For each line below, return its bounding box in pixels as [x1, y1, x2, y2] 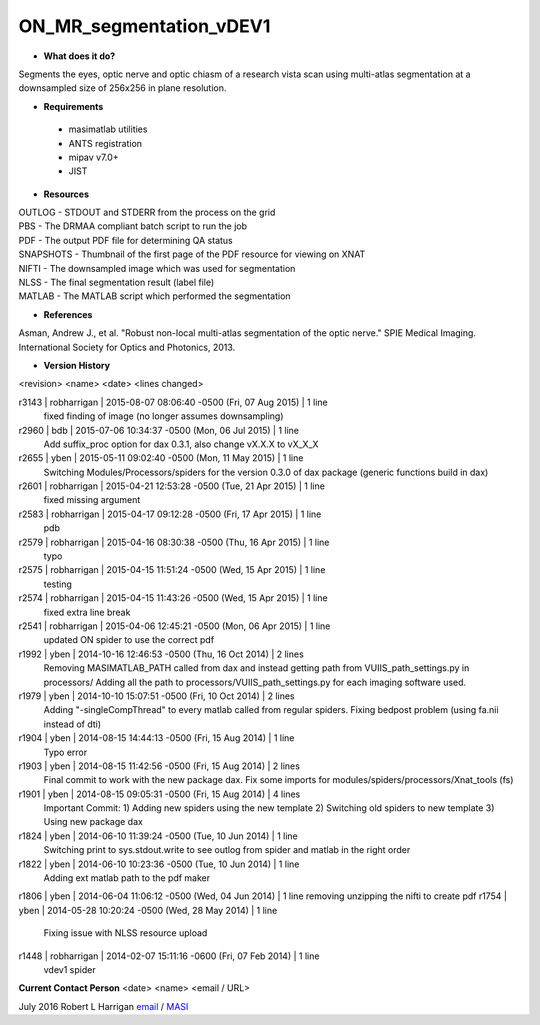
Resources [43, 188, 90, 200]
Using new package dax [43, 816, 144, 828]
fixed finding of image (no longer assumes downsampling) [43, 410, 284, 422]
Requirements [43, 100, 104, 112]
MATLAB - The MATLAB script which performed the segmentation [18, 290, 291, 302]
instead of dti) [43, 718, 102, 730]
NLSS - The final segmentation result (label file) [18, 276, 215, 289]
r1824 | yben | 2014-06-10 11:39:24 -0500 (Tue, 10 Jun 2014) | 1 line [18, 830, 299, 842]
